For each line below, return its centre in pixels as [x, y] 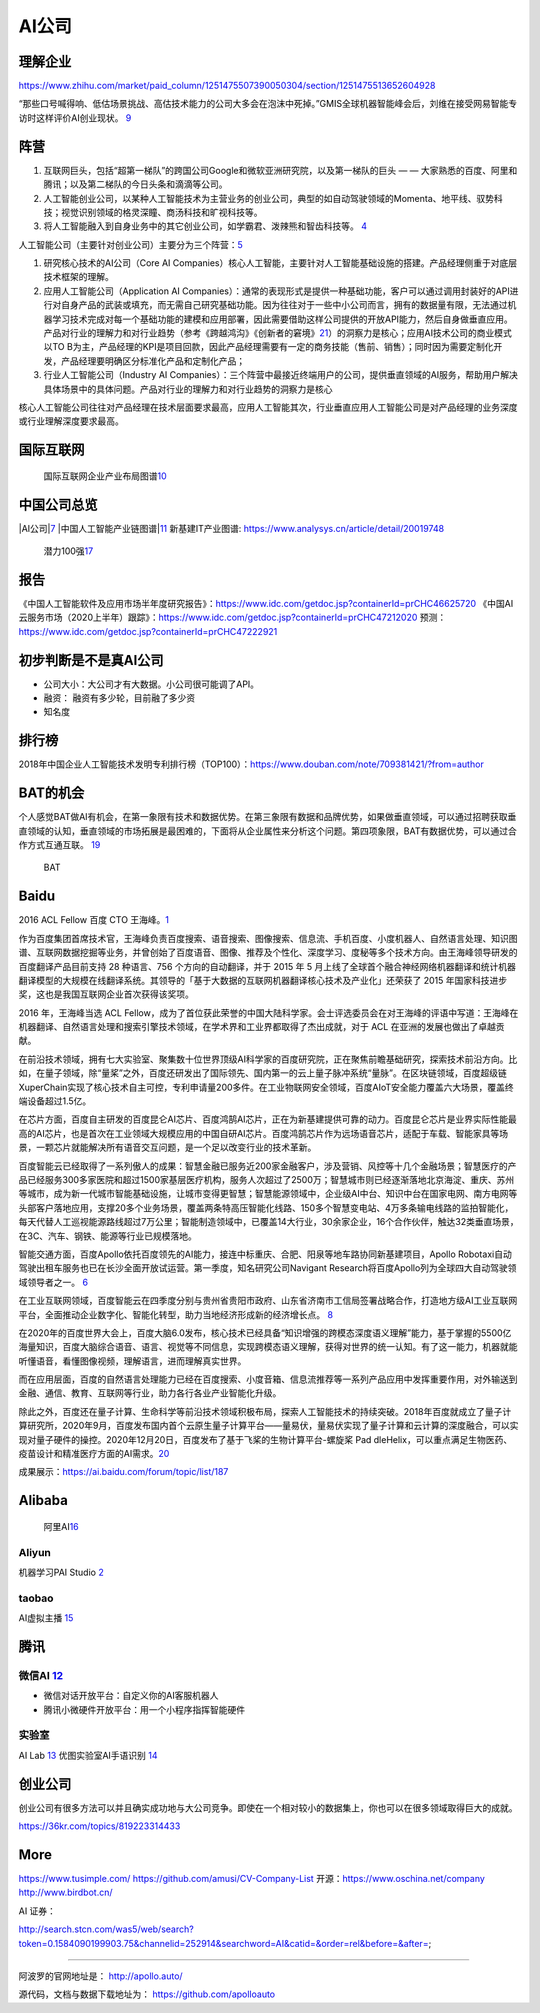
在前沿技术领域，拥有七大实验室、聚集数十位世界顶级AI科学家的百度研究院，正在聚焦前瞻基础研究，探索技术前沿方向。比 [268, 1059]
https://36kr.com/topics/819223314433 [99, 1826]
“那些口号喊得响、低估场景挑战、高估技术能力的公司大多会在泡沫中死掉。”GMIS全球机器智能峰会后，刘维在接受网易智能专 [268, 104]
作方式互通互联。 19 [59, 845]
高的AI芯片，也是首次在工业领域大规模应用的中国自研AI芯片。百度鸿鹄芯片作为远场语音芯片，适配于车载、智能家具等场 [263, 1133]
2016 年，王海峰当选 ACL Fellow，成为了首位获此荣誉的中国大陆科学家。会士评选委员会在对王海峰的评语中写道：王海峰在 [268, 1012]
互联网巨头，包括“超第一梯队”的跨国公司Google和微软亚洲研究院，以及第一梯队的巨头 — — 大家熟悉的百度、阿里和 [280, 170]
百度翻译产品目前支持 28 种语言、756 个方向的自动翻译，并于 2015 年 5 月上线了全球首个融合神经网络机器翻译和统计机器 [267, 966]
